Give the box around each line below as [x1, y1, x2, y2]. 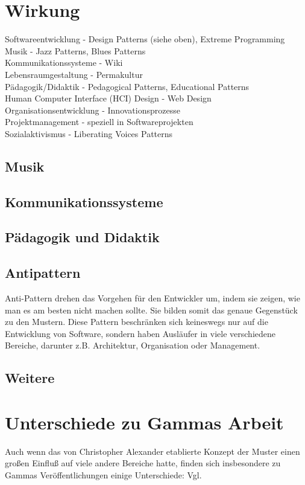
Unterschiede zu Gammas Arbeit [5, 410, 284, 434]
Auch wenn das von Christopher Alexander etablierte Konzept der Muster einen [5, 445, 300, 457]
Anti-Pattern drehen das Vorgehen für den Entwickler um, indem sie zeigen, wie [5, 292, 300, 304]
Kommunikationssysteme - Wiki [5, 56, 123, 69]
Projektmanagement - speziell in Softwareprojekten [5, 115, 193, 128]
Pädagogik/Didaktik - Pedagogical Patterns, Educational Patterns [5, 80, 250, 92]
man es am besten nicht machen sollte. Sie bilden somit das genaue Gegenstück [5, 303, 298, 316]
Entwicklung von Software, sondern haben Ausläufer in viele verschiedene [5, 327, 275, 339]
